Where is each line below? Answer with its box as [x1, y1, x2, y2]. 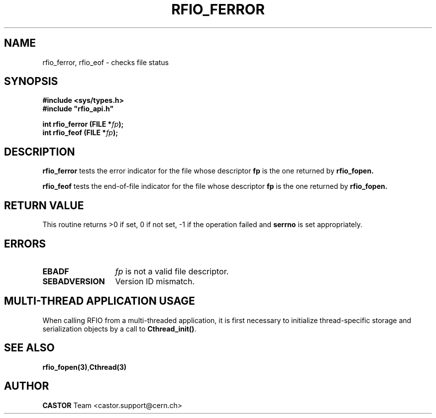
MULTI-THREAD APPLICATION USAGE [4, 295, 195, 308]
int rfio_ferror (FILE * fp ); [42, 120, 124, 129]
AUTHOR [4, 380, 49, 393]
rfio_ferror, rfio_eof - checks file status [42, 58, 169, 67]
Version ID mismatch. [115, 276, 195, 286]
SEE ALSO [4, 341, 55, 354]
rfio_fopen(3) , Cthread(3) [42, 362, 127, 371]
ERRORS [4, 237, 46, 250]
